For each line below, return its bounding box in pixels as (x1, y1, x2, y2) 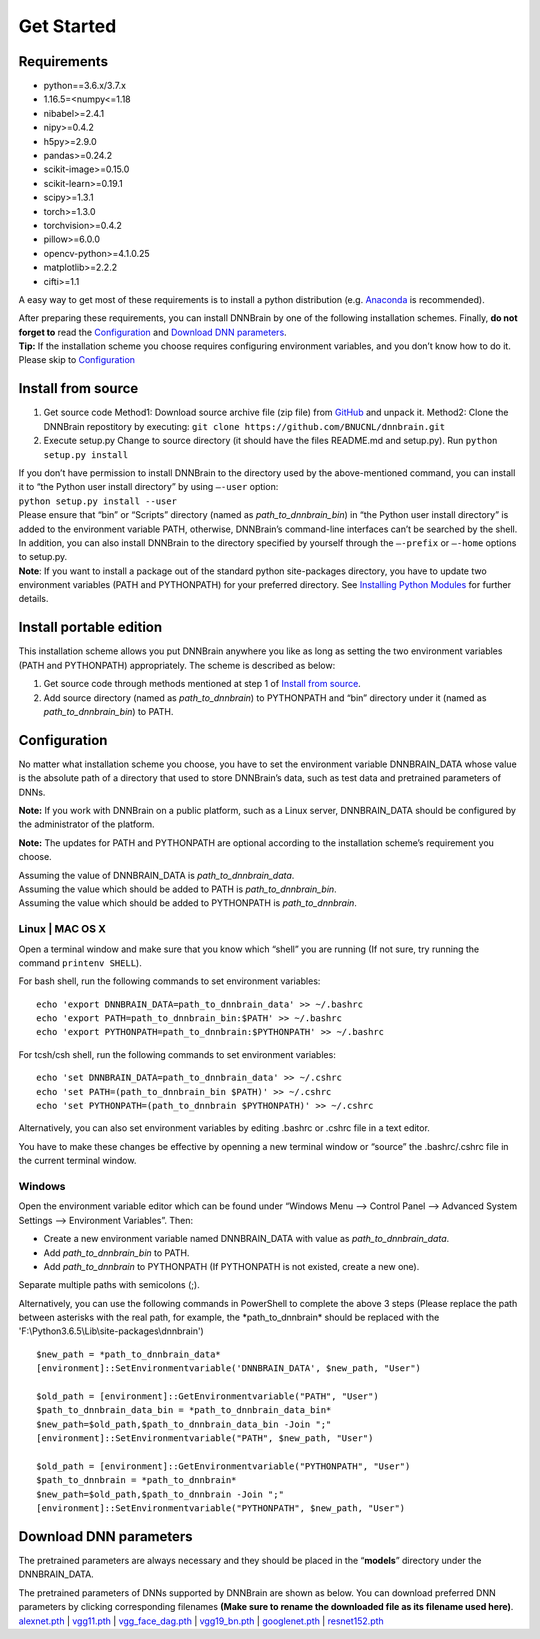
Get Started (18, 15, 117, 37)
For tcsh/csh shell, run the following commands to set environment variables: (18, 1048, 337, 1060)
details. (18, 593, 49, 605)
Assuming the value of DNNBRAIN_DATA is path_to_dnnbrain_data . (18, 869, 295, 881)
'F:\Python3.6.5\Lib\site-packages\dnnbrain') (18, 1325, 204, 1337)
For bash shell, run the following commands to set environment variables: (18, 975, 321, 987)
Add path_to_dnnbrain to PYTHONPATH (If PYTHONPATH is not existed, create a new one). (43, 1260, 420, 1272)
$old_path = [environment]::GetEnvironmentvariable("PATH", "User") (36, 1391, 379, 1402)
